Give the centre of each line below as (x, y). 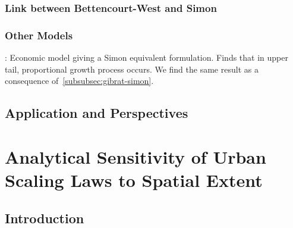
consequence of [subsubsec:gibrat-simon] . (79, 81)
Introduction (45, 218)
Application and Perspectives (97, 113)
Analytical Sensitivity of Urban (136, 156)
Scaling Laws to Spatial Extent (134, 180)
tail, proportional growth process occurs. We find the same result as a (132, 69)
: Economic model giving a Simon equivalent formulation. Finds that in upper (146, 57)
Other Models (39, 35)
